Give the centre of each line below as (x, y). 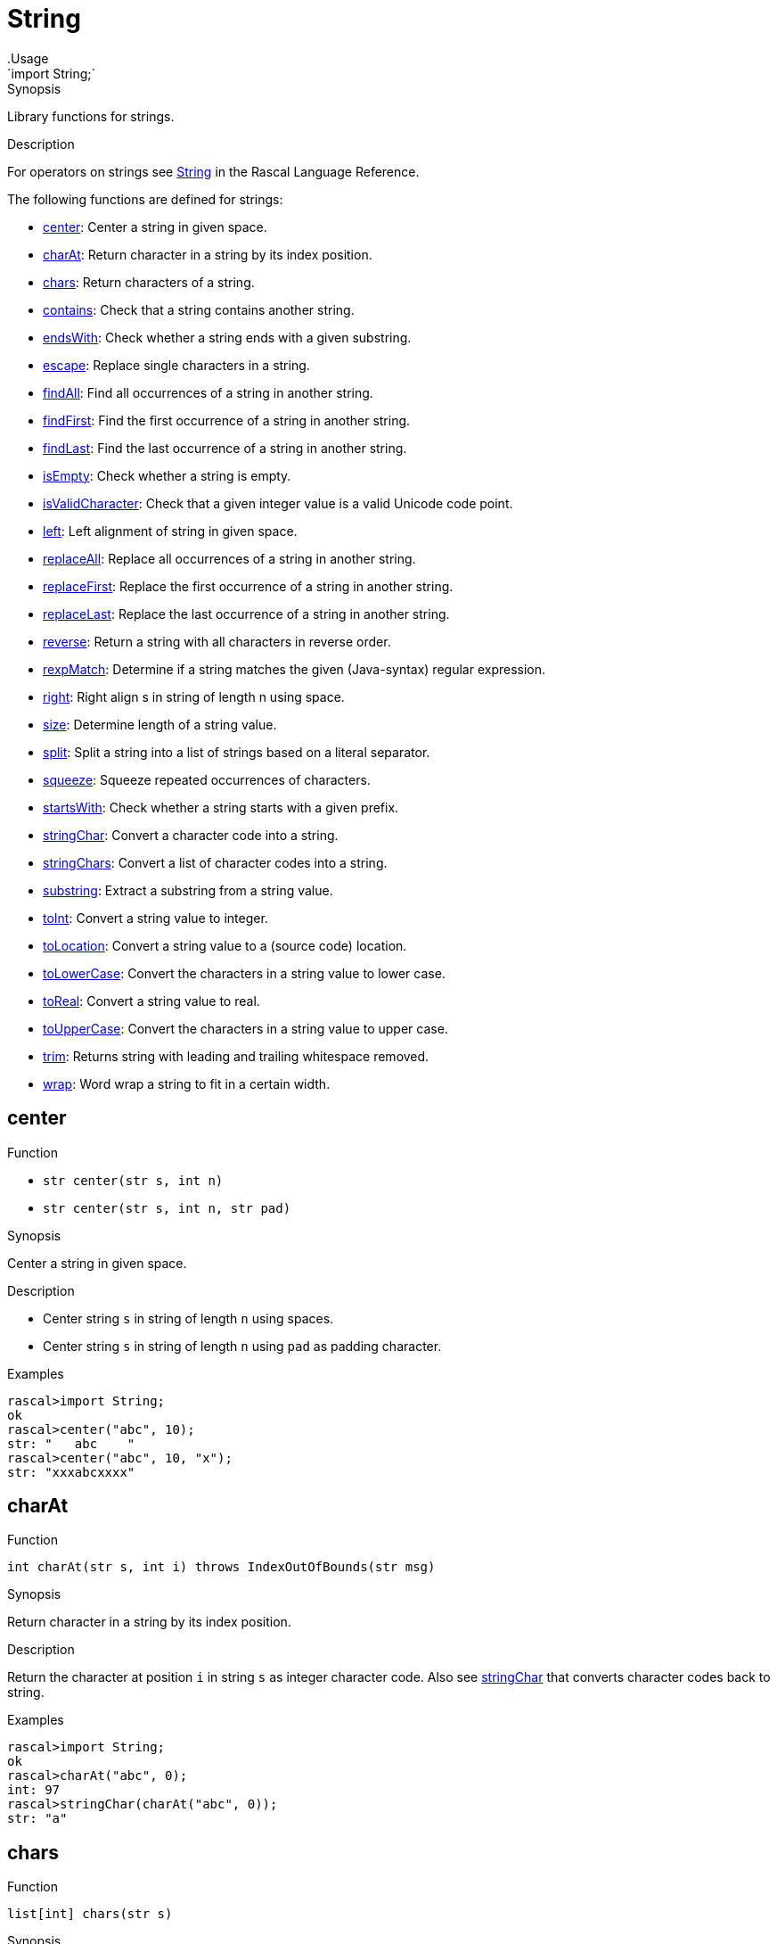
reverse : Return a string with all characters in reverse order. (217, 641)
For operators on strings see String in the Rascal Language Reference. (213, 171)
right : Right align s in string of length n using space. (194, 696)
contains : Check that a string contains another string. (199, 309)
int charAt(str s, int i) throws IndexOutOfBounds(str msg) (221, 1567)
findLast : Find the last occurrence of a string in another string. (225, 448)
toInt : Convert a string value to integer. (155, 918)
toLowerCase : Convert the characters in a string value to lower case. (244, 973)
